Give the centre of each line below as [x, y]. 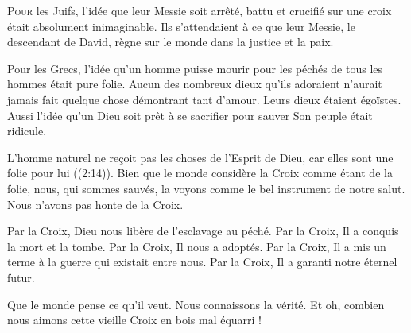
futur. [21, 277]
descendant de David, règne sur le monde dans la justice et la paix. [171, 42]
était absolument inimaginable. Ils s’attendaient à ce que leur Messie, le [181, 26]
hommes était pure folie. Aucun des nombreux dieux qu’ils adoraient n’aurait [195, 84]
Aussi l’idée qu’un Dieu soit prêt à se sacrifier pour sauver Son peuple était [190, 115]
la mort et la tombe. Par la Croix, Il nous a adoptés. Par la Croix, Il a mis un [197, 246]
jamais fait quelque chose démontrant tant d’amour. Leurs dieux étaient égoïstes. [204, 99]
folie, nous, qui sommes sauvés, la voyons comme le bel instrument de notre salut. [206, 188]
